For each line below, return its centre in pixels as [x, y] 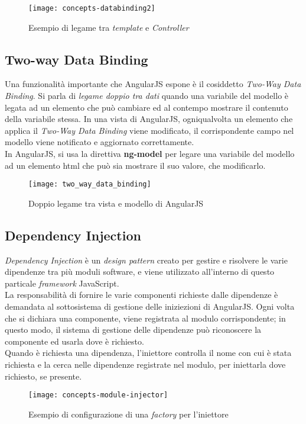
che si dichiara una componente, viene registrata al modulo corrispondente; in [145, 318]
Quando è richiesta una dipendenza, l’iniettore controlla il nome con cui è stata [148, 353]
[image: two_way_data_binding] [90, 184]
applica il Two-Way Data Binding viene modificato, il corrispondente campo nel [149, 130]
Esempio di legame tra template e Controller [109, 27]
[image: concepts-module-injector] [98, 395]
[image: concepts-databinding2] [92, 8]
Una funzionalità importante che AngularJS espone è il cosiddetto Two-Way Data [153, 84]
